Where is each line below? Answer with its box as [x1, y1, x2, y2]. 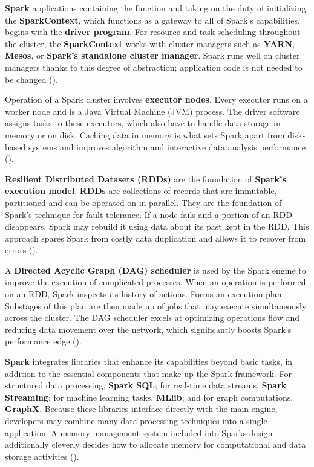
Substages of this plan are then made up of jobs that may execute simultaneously [5, 299, 307, 312]
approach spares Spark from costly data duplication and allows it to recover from [5, 231, 306, 244]
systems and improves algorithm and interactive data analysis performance [28, 140, 306, 153]
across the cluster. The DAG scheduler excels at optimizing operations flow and [5, 311, 299, 324]
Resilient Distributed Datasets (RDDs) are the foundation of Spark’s [5, 172, 286, 185]
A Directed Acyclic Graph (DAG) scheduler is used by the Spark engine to [5, 263, 306, 276]
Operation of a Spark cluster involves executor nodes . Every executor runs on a [5, 93, 308, 106]
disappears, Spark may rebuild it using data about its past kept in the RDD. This [5, 220, 309, 233]
